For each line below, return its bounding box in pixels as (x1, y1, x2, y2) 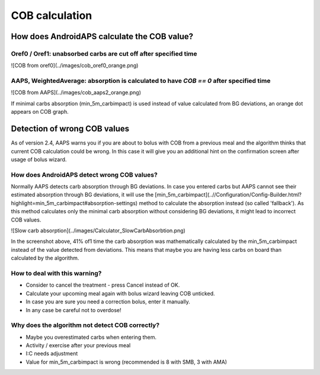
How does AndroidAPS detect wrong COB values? (11, 171, 158, 179)
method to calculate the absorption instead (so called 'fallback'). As (139, 199, 305, 207)
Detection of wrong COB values (11, 124, 130, 134)
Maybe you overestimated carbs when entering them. (25, 334, 157, 341)
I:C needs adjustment (25, 350, 78, 357)
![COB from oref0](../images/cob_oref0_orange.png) (11, 62, 139, 69)
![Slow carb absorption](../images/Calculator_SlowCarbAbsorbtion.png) (11, 227, 186, 234)
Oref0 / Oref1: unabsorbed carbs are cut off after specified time (11, 49, 198, 57)
